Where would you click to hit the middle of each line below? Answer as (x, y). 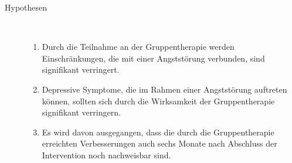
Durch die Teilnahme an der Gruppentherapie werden (138, 47)
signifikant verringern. (81, 112)
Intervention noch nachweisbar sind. (106, 154)
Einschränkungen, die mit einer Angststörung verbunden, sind (153, 58)
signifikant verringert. (81, 69)
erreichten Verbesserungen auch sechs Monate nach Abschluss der (159, 143)
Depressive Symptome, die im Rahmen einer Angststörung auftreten (164, 89)
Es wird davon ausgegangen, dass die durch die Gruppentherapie (158, 132)
